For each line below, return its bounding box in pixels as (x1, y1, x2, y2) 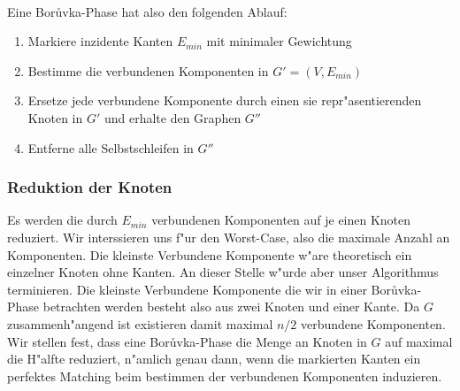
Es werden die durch (7, 211, 118, 229)
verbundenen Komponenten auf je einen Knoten (151, 211, 411, 229)
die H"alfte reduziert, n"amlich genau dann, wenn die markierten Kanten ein (7, 349, 421, 368)
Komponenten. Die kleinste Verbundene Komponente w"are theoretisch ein (7, 245, 412, 264)
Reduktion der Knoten (7, 176, 172, 198)
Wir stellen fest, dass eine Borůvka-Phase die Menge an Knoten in (7, 332, 367, 350)
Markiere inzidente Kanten (27, 32, 173, 50)
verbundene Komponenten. (301, 314, 446, 333)
